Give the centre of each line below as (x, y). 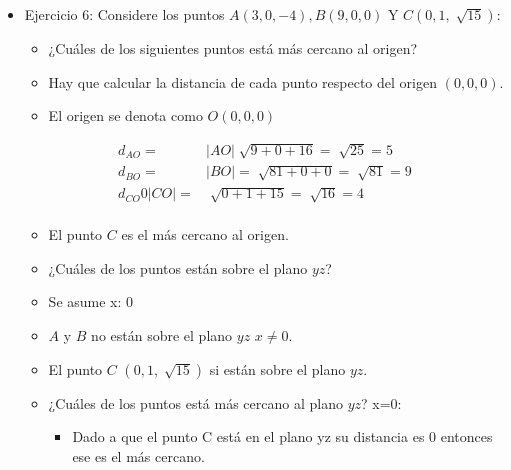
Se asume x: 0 (91, 301)
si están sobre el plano (277, 368)
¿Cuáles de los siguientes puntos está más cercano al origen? (233, 48)
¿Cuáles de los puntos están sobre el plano (178, 267)
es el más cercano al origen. (205, 234)
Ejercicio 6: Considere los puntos (124, 14)
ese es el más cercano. (138, 455)
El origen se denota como (125, 115)
